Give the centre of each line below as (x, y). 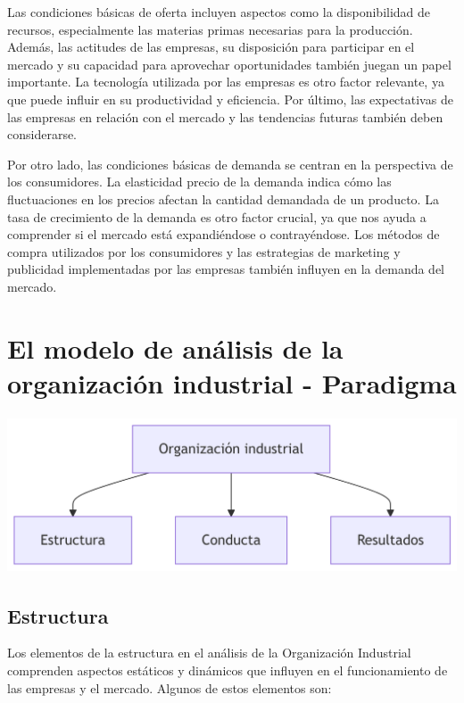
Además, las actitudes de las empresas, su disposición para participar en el (211, 47)
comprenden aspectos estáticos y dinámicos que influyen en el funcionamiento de (228, 670)
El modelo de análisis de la (175, 347)
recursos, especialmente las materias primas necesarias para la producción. (210, 29)
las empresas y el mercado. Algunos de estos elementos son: (170, 687)
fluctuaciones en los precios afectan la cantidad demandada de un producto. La (223, 198)
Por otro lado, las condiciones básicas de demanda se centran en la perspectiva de (230, 164)
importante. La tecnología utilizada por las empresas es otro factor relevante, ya (226, 82)
